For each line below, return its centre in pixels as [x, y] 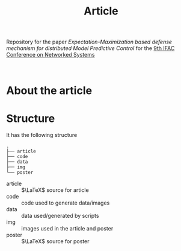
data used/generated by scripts [60, 216]
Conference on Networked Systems [51, 55]
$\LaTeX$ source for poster [55, 241]
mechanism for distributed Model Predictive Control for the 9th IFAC [91, 48]
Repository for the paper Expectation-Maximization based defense [89, 42]
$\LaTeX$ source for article [55, 190]
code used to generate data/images [66, 203]
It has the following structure [42, 135]
